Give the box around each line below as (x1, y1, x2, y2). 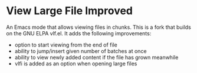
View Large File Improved (6, 4, 133, 18)
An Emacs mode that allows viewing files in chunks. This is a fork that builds (6, 24, 192, 31)
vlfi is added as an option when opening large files (14, 60, 137, 67)
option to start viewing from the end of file (14, 41, 118, 48)
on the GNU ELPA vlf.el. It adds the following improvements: (6, 29, 152, 36)
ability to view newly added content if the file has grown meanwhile (14, 54, 179, 61)
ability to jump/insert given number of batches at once (14, 47, 147, 54)
